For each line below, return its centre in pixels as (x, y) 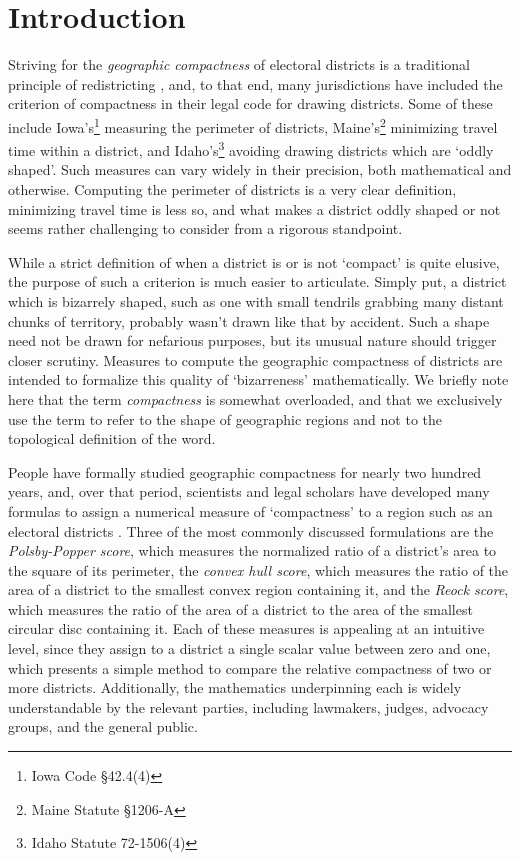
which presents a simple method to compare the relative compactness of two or (250, 667)
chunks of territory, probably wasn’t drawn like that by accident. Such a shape (249, 320)
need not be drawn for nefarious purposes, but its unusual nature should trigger (252, 340)
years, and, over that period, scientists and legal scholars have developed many (249, 491)
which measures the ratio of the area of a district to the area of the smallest (240, 608)
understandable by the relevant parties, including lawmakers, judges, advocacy (248, 706)
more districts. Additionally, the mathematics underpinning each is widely (235, 687)
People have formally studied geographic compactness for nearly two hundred (245, 471)
